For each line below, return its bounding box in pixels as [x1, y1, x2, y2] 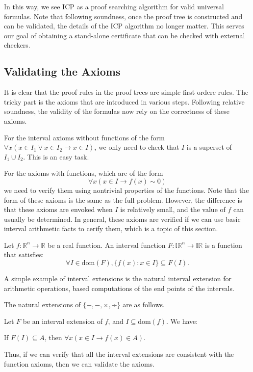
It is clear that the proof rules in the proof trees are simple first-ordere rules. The [4, 87, 249, 97]
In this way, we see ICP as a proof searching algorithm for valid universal [4, 1, 224, 11]
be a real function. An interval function [48, 239, 166, 250]
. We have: [166, 316, 198, 326]
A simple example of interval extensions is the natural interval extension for [4, 273, 232, 284]
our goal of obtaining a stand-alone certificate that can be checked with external [4, 30, 245, 40]
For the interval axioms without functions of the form [4, 132, 165, 142]
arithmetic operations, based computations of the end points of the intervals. [4, 283, 234, 293]
